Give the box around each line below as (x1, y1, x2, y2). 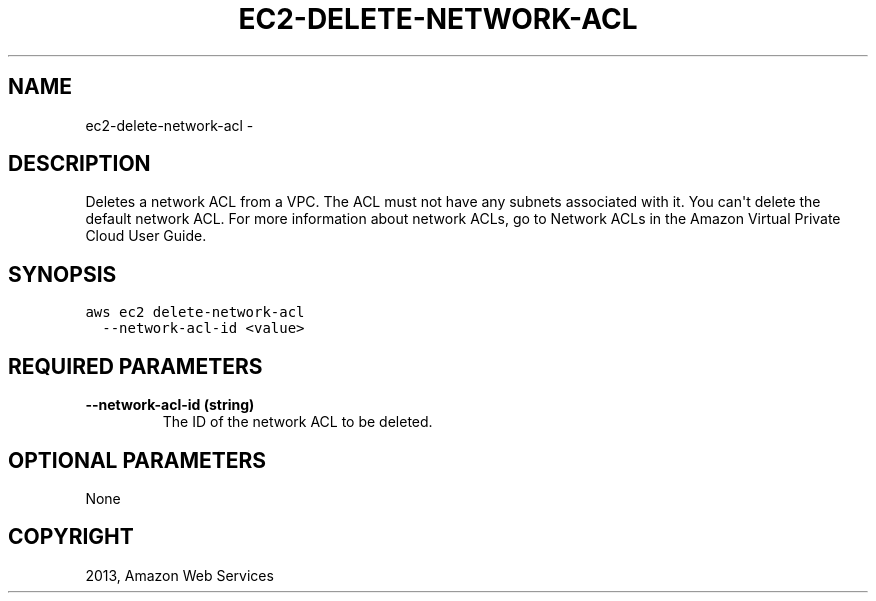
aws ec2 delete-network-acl (85, 304, 305, 321)
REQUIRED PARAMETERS (8, 353, 263, 379)
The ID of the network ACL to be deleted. (162, 413, 433, 431)
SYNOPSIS (8, 261, 117, 287)
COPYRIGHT (8, 524, 134, 550)
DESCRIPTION (8, 151, 151, 177)
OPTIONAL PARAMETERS (8, 447, 267, 473)
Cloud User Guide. (85, 227, 207, 245)
